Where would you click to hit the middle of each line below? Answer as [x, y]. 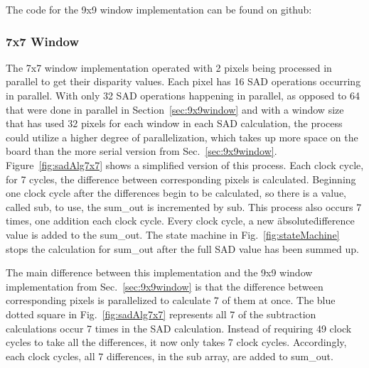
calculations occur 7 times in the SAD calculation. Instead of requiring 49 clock [179, 328]
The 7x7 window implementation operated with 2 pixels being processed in [169, 67]
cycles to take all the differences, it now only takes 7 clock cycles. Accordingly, [176, 342]
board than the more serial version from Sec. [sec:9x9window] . [141, 151]
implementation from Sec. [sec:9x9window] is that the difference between [165, 286]
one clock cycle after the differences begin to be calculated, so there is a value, [176, 193]
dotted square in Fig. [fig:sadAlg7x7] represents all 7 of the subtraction [161, 314]
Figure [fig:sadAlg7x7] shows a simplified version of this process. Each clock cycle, [185, 164]
